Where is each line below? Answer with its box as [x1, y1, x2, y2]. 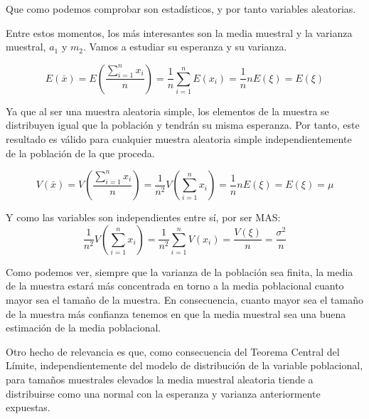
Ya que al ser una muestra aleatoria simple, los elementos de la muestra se [6, 103, 329, 118]
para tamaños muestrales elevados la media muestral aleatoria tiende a [6, 371, 314, 386]
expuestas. [6, 400, 50, 415]
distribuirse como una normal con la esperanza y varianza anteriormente [6, 386, 321, 401]
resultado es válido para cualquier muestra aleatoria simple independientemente [6, 131, 352, 146]
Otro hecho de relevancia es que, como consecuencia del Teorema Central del [6, 344, 340, 359]
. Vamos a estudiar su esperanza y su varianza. [82, 39, 287, 54]
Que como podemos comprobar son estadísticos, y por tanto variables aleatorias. [6, 1, 356, 16]
